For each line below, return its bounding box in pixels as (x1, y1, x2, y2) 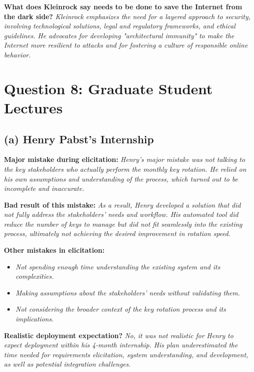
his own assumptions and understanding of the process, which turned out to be (4, 173, 238, 184)
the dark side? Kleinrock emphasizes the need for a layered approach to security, (4, 11, 251, 21)
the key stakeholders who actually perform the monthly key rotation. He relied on (4, 163, 247, 174)
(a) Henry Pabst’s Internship (4, 131, 154, 146)
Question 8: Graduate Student (4, 78, 213, 98)
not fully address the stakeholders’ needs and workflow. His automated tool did (4, 209, 238, 219)
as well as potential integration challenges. (4, 359, 131, 369)
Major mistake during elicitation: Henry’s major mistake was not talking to (4, 154, 245, 164)
